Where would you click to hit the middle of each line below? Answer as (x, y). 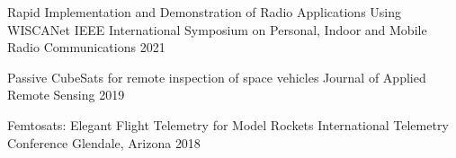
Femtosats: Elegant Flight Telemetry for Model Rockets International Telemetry (228, 124)
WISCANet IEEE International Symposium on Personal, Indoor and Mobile (217, 29)
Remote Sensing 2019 (66, 95)
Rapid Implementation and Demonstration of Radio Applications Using (205, 12)
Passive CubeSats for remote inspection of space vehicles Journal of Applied (217, 77)
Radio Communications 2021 (86, 47)
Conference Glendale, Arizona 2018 (104, 142)
